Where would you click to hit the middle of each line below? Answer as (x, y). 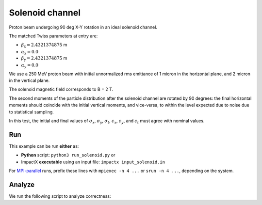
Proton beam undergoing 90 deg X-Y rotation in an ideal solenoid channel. (83, 27)
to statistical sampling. (32, 112)
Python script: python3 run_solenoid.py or (68, 155)
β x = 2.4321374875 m (44, 45)
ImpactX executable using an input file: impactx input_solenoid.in (93, 162)
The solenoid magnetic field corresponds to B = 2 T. (61, 89)
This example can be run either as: (44, 146)
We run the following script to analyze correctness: (60, 196)
